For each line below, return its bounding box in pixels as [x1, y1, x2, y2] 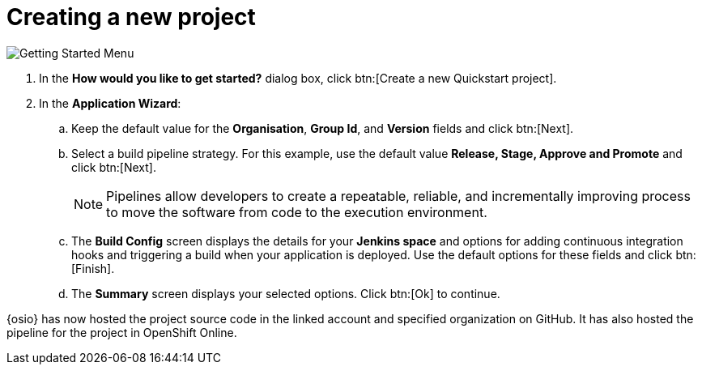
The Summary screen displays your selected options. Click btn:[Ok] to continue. [71, 286, 500, 301]
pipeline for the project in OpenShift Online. [6, 325, 237, 339]
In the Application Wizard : [39, 96, 181, 110]
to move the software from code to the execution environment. [106, 203, 487, 220]
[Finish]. [71, 261, 115, 275]
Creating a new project [6, 3, 256, 31]
